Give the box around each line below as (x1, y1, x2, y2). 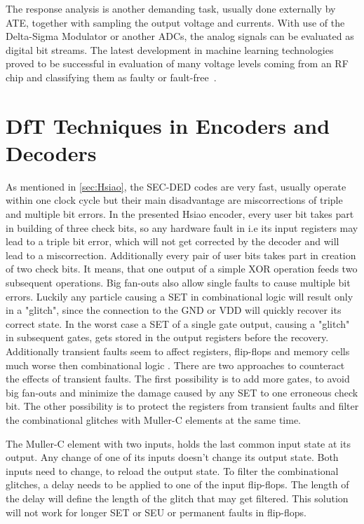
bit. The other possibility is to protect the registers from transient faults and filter (6, 399, 359, 413)
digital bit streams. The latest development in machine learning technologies (6, 42, 334, 57)
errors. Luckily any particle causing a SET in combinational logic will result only (6, 289, 353, 303)
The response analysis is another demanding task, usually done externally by (6, 1, 336, 15)
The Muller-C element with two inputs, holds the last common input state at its (6, 436, 351, 450)
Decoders (6, 138, 97, 167)
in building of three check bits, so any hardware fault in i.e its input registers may (6, 220, 358, 235)
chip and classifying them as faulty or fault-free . (6, 69, 217, 84)
